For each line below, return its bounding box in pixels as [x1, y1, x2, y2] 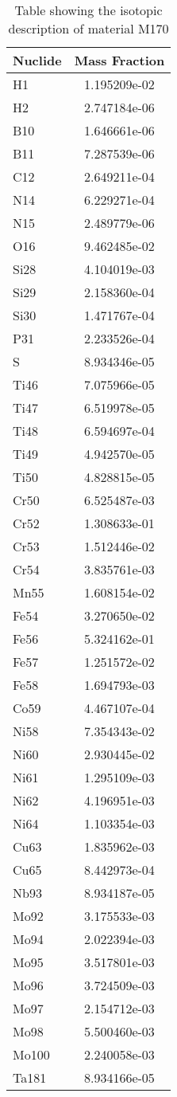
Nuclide [13, 51, 62, 69]
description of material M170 [8, 19, 169, 37]
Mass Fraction [74, 51, 165, 69]
